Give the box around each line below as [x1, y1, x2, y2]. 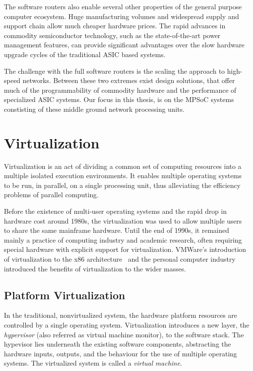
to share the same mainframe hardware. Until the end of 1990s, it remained [4, 225, 230, 235]
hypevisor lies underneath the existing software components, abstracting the [4, 339, 231, 349]
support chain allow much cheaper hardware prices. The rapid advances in [4, 21, 226, 31]
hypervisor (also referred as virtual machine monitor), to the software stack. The [4, 329, 244, 339]
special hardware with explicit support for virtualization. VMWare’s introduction [4, 244, 246, 254]
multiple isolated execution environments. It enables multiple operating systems [4, 170, 242, 181]
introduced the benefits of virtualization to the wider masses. [4, 263, 186, 273]
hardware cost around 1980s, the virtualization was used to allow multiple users [4, 215, 242, 226]
